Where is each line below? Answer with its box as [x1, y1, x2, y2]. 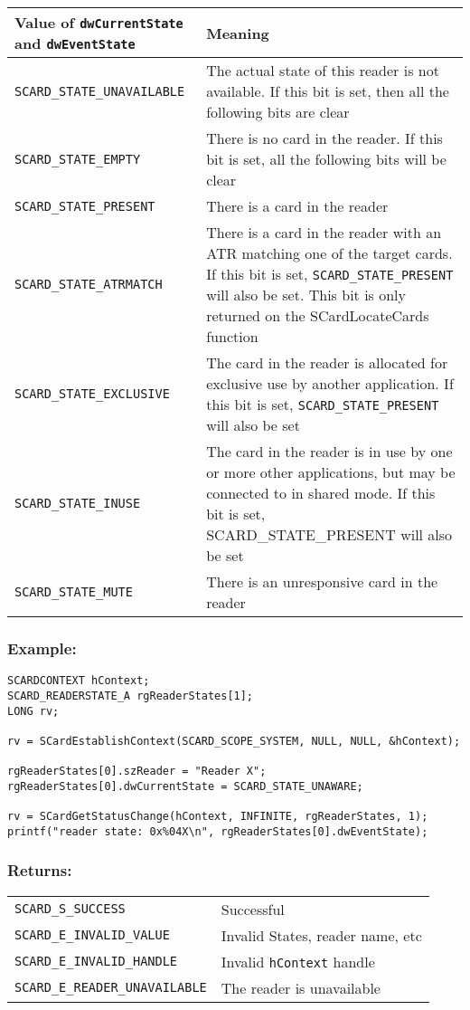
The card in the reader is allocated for [206, 352, 448, 373]
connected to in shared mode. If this [206, 482, 436, 503]
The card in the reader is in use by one [206, 441, 453, 462]
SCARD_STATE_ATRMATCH [14, 277, 163, 291]
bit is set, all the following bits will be [206, 148, 446, 169]
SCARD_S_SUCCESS [14, 901, 126, 917]
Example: [7, 636, 77, 659]
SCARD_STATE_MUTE [14, 585, 133, 599]
